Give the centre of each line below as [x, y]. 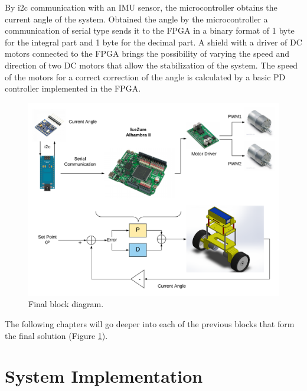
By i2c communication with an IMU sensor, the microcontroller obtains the [141, 7]
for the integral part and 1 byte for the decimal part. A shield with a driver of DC [153, 42]
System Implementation [104, 376]
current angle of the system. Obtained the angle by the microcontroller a [136, 19]
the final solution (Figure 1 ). [56, 335]
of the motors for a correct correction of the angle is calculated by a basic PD [145, 76]
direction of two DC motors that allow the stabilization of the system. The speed [151, 65]
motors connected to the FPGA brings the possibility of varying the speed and [147, 53]
